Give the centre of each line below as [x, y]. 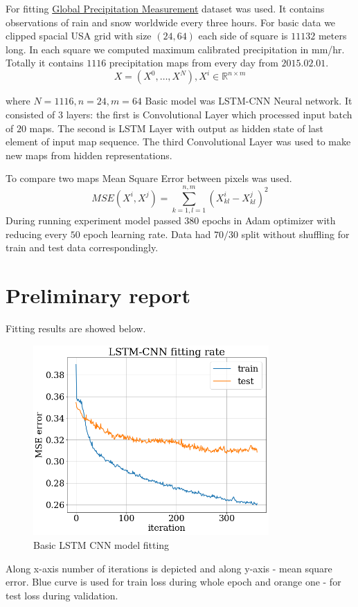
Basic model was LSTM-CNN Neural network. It [249, 101]
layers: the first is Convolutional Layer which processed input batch [209, 115]
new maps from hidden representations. [89, 155]
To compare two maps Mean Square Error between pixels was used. [149, 178]
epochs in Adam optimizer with [269, 220]
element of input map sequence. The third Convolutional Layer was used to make [178, 142]
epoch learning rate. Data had [147, 234]
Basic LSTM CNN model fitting [101, 544]
